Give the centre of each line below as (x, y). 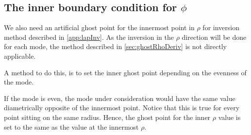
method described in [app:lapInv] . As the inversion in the (89, 37)
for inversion (221, 27)
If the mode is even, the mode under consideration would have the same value (120, 98)
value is (229, 117)
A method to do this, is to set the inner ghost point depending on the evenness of (125, 72)
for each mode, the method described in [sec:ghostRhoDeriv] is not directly (115, 46)
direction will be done (214, 37)
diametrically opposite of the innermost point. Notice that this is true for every (122, 108)
